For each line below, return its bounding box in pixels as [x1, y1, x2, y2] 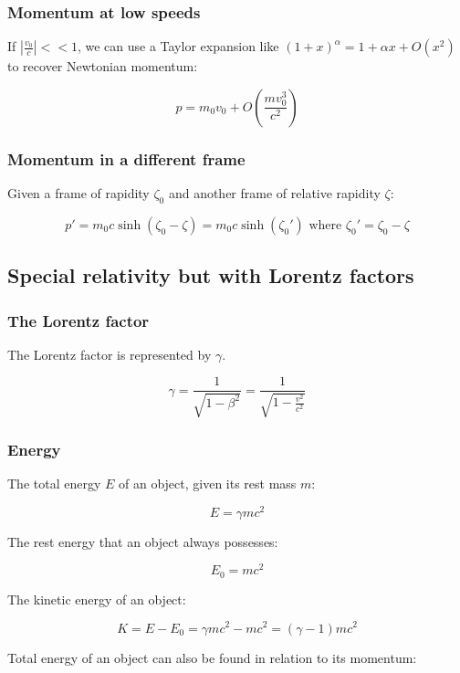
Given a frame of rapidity [7, 184, 150, 203]
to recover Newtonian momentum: [7, 57, 198, 76]
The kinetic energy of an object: [7, 589, 186, 608]
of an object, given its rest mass [118, 474, 297, 493]
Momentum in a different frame [7, 147, 246, 170]
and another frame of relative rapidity [168, 184, 381, 203]
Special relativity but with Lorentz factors [7, 261, 414, 289]
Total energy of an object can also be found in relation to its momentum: [7, 647, 417, 667]
